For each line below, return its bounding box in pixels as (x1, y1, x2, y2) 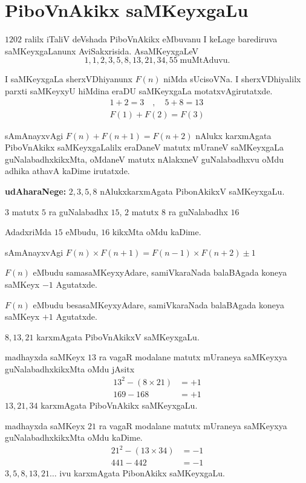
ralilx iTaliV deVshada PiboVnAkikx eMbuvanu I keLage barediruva (24, 33, 278, 45)
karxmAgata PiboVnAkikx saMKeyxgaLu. (41, 399, 198, 412)
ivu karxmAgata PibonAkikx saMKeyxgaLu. (59, 467, 225, 479)
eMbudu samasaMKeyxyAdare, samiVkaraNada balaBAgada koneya (33, 266, 287, 279)
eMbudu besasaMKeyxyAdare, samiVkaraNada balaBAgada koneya (33, 298, 285, 311)
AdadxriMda (5, 225, 52, 238)
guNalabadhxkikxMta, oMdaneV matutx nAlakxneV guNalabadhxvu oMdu (5, 152, 284, 165)
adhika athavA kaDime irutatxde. (5, 164, 130, 177)
